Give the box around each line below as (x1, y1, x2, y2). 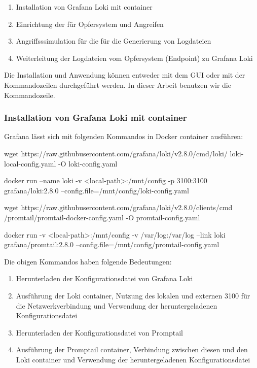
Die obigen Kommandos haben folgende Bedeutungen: (4, 256, 172, 266)
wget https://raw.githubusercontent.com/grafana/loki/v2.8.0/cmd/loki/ (4, 148, 228, 158)
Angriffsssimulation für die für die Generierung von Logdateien (16, 36, 211, 46)
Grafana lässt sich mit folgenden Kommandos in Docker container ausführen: (4, 131, 243, 142)
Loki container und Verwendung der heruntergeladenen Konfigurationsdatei (16, 354, 250, 364)
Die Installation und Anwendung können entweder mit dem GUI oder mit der (4, 70, 245, 80)
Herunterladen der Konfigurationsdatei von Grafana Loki (16, 273, 193, 284)
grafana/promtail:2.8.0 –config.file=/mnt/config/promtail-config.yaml (4, 239, 219, 250)
